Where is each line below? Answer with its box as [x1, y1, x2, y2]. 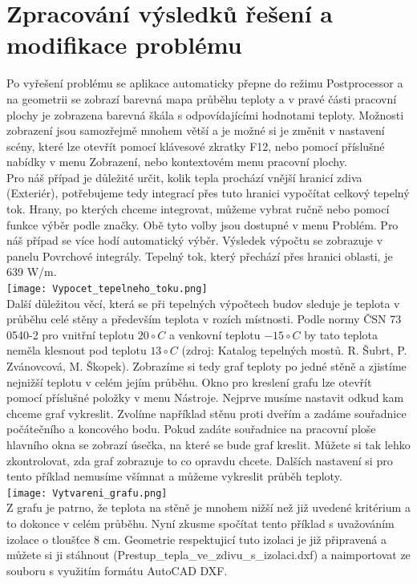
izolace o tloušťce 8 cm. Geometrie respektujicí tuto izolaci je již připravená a [6, 530, 387, 547]
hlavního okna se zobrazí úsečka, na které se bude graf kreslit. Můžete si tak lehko [6, 436, 411, 453]
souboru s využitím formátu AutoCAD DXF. [6, 562, 228, 578]
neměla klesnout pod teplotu [6, 342, 147, 359]
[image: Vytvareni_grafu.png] [6, 487, 168, 499]
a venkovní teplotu [168, 326, 261, 343]
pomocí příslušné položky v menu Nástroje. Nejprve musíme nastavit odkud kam [6, 389, 404, 406]
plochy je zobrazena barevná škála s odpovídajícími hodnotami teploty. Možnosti [6, 106, 404, 123]
